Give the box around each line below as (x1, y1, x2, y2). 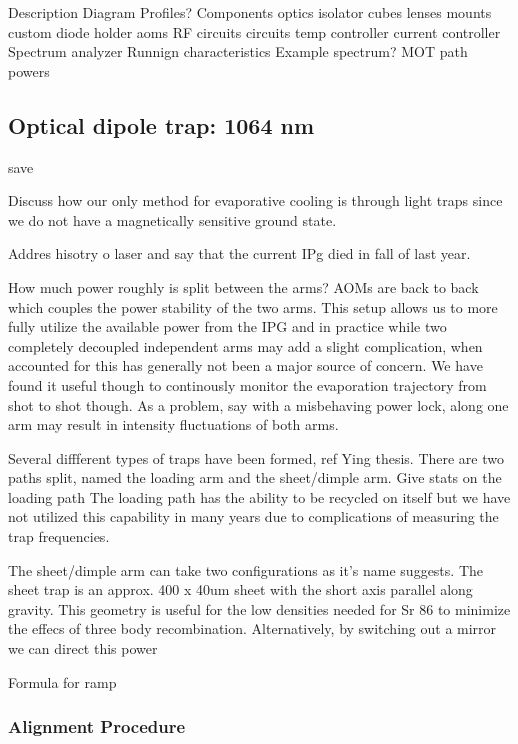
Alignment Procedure (8, 714, 186, 739)
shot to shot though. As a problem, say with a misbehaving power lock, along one (8, 394, 509, 415)
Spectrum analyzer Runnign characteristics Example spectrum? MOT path (8, 41, 468, 62)
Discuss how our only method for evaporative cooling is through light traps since (8, 190, 503, 211)
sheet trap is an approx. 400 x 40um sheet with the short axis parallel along (8, 579, 473, 600)
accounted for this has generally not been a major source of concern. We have (8, 355, 483, 376)
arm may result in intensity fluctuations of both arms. (8, 414, 339, 435)
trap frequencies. (8, 526, 110, 547)
